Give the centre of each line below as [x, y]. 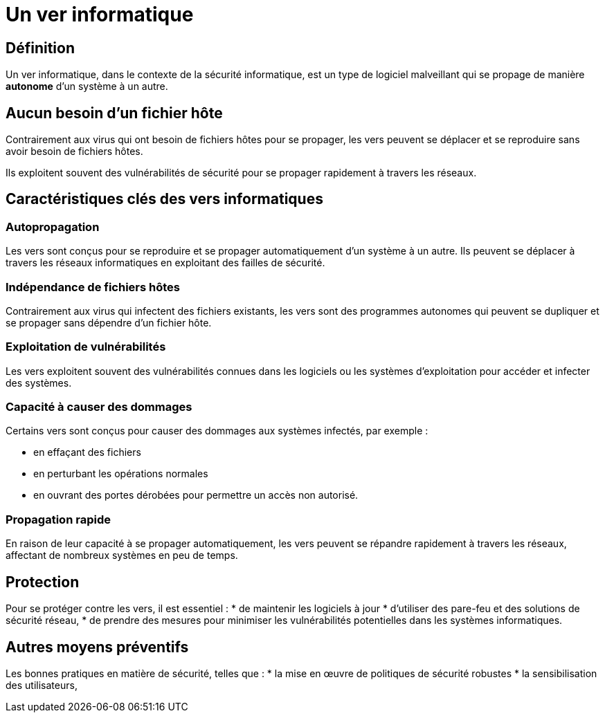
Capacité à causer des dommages [99, 407]
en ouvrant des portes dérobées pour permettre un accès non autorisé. [196, 495]
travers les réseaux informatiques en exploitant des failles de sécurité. [165, 263]
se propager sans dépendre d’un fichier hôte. [109, 322]
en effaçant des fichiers [87, 452]
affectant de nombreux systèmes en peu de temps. [122, 555]
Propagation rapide [58, 519]
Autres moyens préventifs [97, 647]
